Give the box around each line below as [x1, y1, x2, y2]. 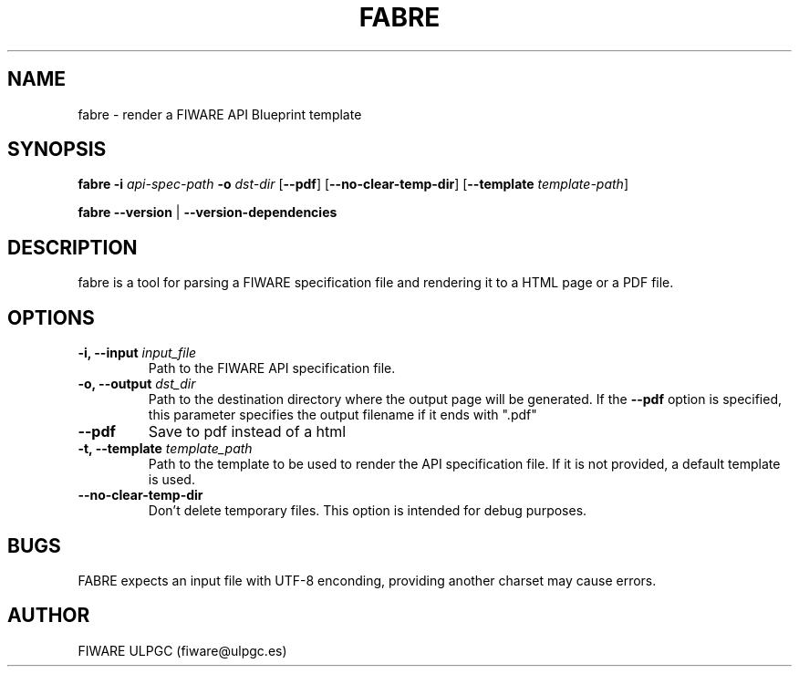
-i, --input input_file [78, 345, 197, 361]
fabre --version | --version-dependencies [78, 204, 337, 221]
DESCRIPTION [7, 235, 138, 259]
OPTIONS [7, 306, 95, 329]
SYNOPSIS [7, 138, 107, 161]
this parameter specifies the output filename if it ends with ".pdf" [148, 407, 537, 423]
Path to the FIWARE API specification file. [148, 360, 396, 377]
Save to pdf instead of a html [148, 422, 347, 441]
